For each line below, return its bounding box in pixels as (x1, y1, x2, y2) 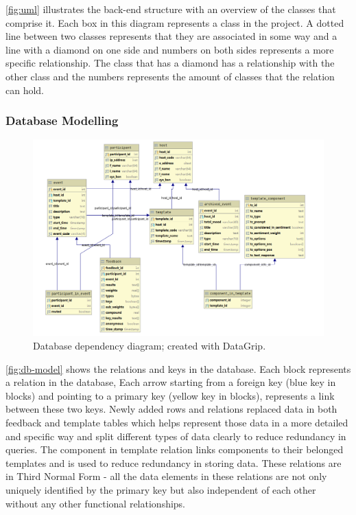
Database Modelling (5, 112, 119, 129)
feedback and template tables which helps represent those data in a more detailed (5, 415, 348, 430)
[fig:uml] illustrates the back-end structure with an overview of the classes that (5, 2, 336, 16)
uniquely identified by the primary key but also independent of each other (5, 483, 316, 497)
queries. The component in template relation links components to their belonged (5, 442, 344, 457)
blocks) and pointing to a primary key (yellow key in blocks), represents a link (5, 388, 335, 402)
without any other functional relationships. (5, 496, 186, 510)
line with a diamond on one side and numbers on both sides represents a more (5, 42, 334, 56)
